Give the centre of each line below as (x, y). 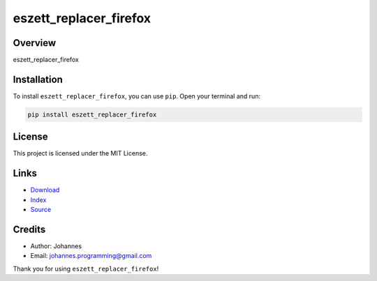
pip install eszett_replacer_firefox (92, 114)
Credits (29, 229)
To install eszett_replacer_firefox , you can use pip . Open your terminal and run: (137, 96)
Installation (38, 79)
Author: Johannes (56, 246)
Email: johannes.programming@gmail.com (91, 256)
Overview (35, 43)
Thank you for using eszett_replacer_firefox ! (86, 268)
